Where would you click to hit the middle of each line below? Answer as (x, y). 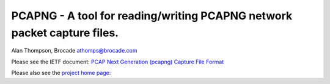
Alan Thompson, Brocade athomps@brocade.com (74, 51)
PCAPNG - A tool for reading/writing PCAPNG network (152, 16)
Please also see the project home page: (61, 73)
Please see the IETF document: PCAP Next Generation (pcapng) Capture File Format (118, 62)
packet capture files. (65, 33)
